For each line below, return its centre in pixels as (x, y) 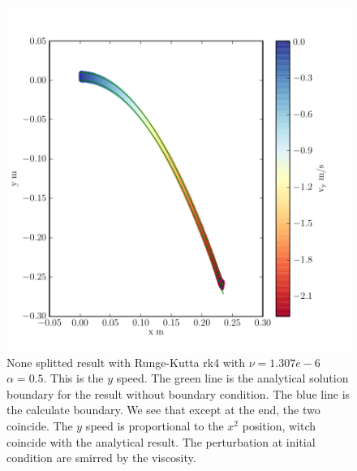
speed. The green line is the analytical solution (232, 378)
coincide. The (40, 425)
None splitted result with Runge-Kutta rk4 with (126, 362)
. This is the (73, 378)
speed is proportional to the (155, 425)
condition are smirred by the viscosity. (101, 458)
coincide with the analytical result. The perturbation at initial (161, 441)
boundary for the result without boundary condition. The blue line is (178, 393)
